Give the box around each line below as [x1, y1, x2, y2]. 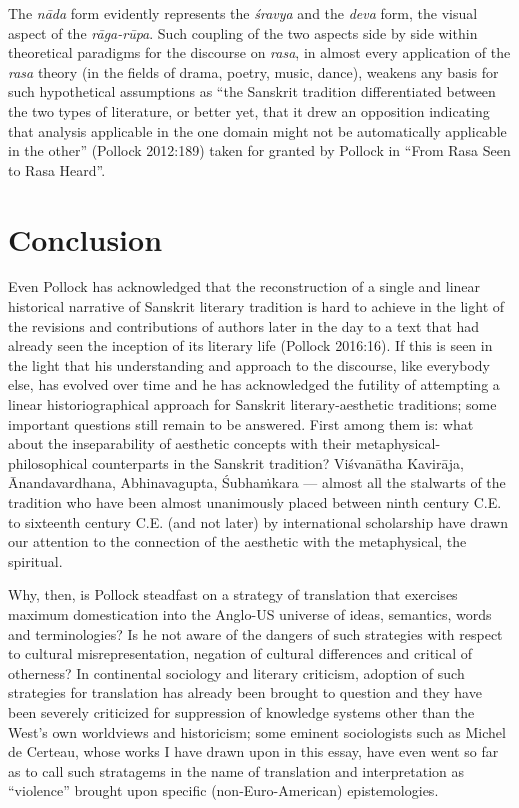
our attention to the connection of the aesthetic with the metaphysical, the [8, 531, 467, 552]
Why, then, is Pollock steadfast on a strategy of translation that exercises [8, 584, 458, 605]
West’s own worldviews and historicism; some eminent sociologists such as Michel [8, 721, 506, 742]
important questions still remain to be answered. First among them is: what [8, 413, 474, 434]
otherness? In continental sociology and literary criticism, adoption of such [8, 662, 465, 683]
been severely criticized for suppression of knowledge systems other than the [8, 701, 475, 722]
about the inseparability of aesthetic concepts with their [8, 433, 352, 454]
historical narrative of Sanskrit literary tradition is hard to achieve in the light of [8, 296, 505, 317]
